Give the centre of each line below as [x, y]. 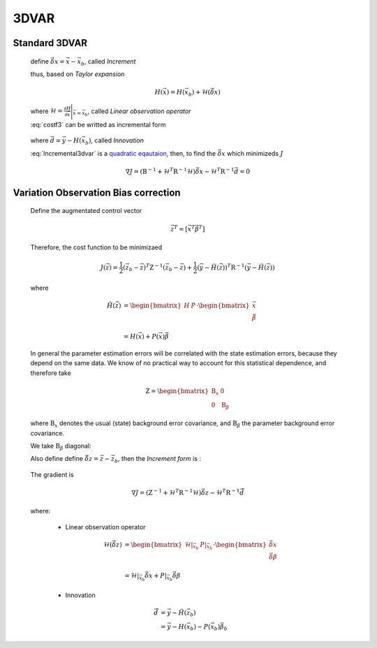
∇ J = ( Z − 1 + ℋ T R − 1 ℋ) [167, 492]
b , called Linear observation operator [138, 112]
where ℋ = [46, 111]
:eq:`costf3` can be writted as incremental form [98, 124]
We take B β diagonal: [61, 447]
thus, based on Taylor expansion [77, 74]
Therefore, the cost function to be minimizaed [96, 247]
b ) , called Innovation [114, 141]
